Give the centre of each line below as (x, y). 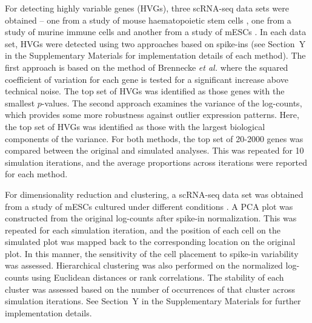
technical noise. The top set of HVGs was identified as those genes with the (145, 91)
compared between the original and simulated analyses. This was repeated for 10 (154, 150)
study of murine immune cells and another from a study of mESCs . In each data (156, 32)
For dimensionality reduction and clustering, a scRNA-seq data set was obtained (154, 194)
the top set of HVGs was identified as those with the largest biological (135, 126)
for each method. (36, 174)
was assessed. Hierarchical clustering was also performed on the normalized (144, 265)
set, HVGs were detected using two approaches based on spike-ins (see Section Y (155, 43)
